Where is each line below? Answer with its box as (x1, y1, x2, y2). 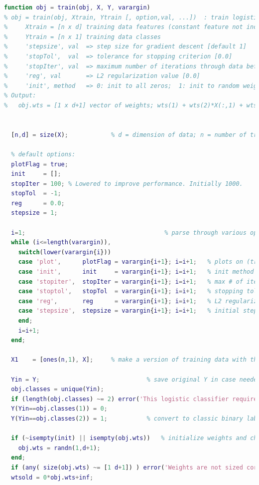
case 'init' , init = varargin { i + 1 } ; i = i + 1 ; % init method (18, 268, 254, 276)
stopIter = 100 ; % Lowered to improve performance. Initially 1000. (11, 180, 243, 187)
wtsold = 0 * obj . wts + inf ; (11, 474, 94, 481)
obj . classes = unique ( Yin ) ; (11, 386, 104, 393)
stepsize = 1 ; (11, 209, 58, 217)
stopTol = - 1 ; (11, 190, 61, 197)
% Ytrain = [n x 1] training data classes (4, 33, 161, 40)
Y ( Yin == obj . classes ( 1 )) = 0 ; (11, 405, 108, 413)
